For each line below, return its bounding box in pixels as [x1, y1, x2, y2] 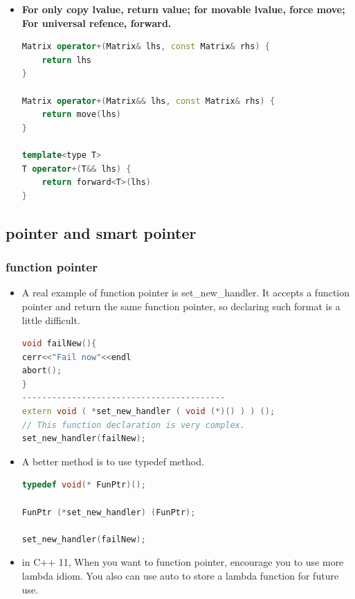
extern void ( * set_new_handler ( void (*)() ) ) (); [21, 406, 275, 417]
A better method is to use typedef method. [21, 454, 204, 468]
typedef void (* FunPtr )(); [21, 480, 146, 490]
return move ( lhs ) [42, 109, 122, 120]
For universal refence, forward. [21, 15, 172, 30]
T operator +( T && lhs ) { [21, 163, 131, 174]
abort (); [21, 366, 62, 376]
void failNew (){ [21, 339, 97, 349]
